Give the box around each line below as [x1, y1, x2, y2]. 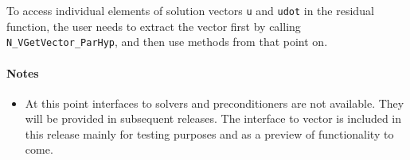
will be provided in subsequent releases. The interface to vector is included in [25, 110, 402, 127]
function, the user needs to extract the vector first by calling [6, 17, 301, 34]
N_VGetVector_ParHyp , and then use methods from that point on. [6, 33, 328, 50]
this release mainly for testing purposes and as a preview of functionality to [25, 125, 394, 142]
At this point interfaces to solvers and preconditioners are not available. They [25, 94, 404, 111]
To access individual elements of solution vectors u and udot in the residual [6, 2, 374, 18]
